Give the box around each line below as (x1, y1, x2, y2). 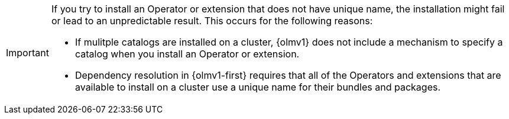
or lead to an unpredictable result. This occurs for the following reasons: (51, 15, 373, 27)
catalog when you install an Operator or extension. (74, 48, 300, 60)
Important (6, 47, 49, 59)
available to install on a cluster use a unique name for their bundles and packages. (74, 81, 441, 93)
